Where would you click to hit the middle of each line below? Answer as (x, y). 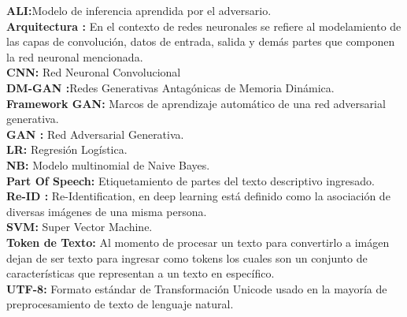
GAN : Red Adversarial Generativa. (95, 134)
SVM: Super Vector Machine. (80, 227)
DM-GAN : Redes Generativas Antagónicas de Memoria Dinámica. (170, 87)
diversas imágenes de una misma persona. (107, 211)
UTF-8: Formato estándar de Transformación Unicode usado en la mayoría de (197, 288)
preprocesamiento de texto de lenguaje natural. (120, 304)
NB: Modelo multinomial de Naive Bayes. (108, 164)
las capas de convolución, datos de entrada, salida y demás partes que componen (201, 41)
